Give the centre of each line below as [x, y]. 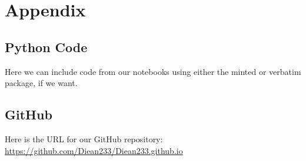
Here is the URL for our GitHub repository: [84, 138]
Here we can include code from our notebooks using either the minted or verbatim [153, 71]
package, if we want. [41, 83]
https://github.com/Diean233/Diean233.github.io [94, 150]
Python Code [46, 47]
